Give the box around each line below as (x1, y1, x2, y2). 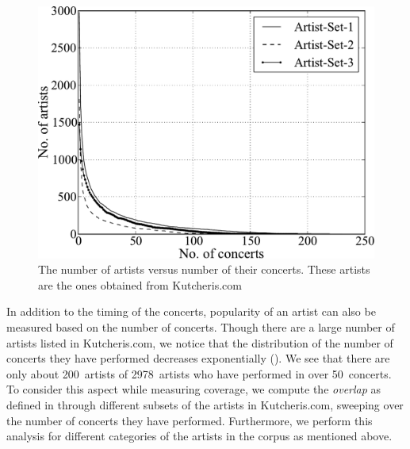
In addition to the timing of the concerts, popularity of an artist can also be (6, 303, 376, 320)
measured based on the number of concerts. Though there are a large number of (6, 318, 395, 335)
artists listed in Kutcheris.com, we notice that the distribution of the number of (6, 334, 393, 351)
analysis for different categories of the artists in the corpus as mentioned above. (6, 428, 393, 444)
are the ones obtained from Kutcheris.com (38, 276, 242, 293)
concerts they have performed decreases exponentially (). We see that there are (6, 350, 390, 366)
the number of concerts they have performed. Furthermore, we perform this (6, 412, 373, 428)
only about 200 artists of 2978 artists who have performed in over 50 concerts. (6, 365, 392, 382)
